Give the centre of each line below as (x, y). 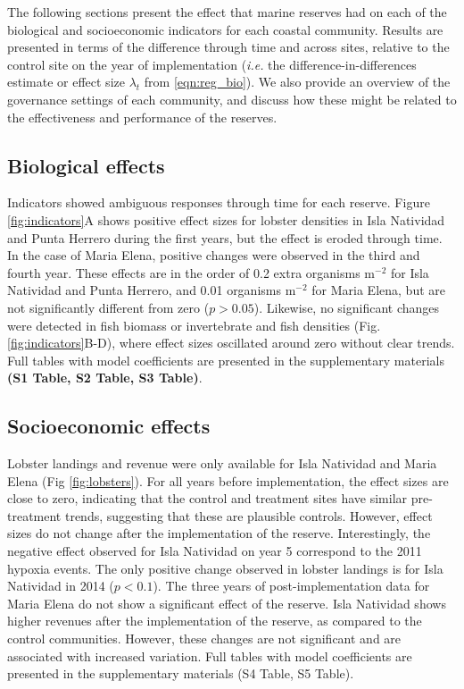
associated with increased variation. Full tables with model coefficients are (210, 655)
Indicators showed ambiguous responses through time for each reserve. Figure (219, 202)
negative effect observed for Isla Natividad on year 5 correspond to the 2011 (215, 551)
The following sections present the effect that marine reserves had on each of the (227, 12)
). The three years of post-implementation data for (291, 586)
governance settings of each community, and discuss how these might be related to (232, 99)
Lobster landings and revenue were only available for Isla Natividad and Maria (222, 463)
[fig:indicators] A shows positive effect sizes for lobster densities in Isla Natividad (226, 219)
